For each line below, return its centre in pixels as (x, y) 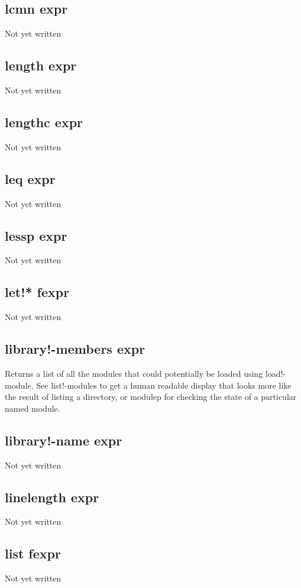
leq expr (30, 178)
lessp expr (36, 235)
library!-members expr (75, 349)
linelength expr (52, 497)
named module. (33, 408)
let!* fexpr (37, 292)
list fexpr (33, 553)
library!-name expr (64, 440)
